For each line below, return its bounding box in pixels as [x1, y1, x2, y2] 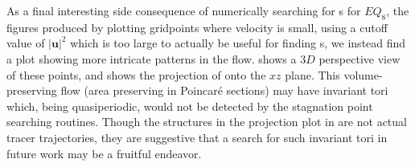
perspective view [318, 50, 401, 67]
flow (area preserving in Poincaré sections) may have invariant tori [60, 82, 388, 99]
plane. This [285, 66, 340, 83]
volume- [343, 66, 383, 83]
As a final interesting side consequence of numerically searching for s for [6, 2, 361, 18]
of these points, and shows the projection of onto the [6, 66, 266, 83]
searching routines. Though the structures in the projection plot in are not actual [6, 113, 407, 130]
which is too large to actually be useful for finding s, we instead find [70, 35, 406, 51]
